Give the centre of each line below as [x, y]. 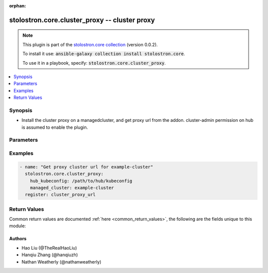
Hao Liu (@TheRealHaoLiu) [49, 248]
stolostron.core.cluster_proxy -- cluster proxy [82, 20]
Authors [18, 239]
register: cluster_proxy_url [61, 195]
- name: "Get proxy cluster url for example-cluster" [86, 167]
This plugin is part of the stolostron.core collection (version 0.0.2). [90, 44]
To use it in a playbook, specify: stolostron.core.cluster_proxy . [94, 63]
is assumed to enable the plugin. [55, 127]
